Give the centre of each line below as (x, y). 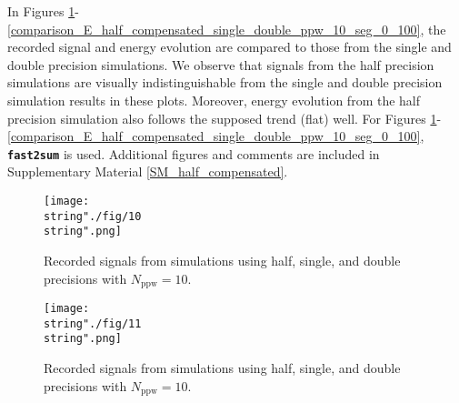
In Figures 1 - (43, 11)
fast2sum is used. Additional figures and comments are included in (194, 153)
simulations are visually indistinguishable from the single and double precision (225, 82)
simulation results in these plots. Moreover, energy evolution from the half (214, 100)
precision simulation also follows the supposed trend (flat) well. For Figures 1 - (225, 118)
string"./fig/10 (93, 216)
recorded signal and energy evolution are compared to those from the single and (229, 47)
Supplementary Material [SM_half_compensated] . (148, 171)
